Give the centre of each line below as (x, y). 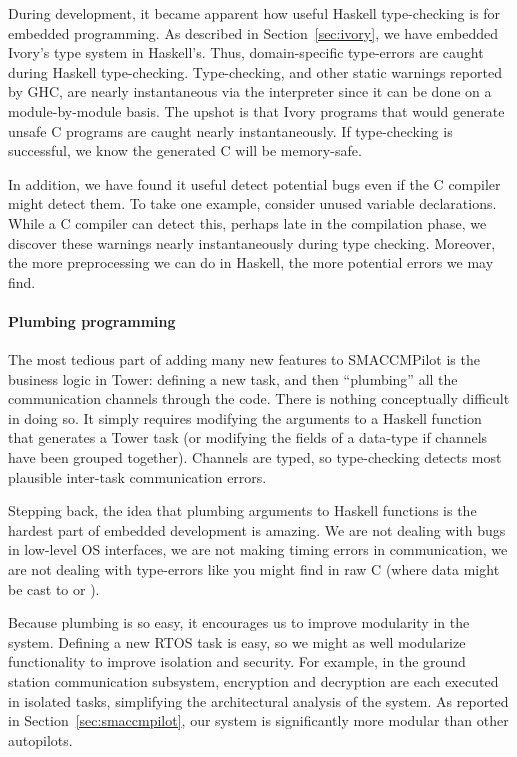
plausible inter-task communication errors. (137, 476)
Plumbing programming (92, 320)
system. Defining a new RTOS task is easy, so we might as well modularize (237, 641)
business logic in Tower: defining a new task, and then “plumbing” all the (233, 378)
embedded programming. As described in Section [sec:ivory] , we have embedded (253, 32)
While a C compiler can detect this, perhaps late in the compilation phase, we (247, 222)
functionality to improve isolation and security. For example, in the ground (237, 661)
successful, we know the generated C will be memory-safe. (185, 150)
